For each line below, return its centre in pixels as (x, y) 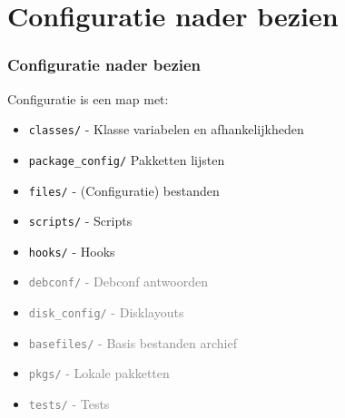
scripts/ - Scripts (80, 221)
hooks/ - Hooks (72, 251)
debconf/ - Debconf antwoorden (118, 282)
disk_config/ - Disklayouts (106, 312)
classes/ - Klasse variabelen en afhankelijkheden (166, 129)
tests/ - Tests (69, 404)
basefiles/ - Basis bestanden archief (133, 342)
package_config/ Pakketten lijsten (127, 159)
